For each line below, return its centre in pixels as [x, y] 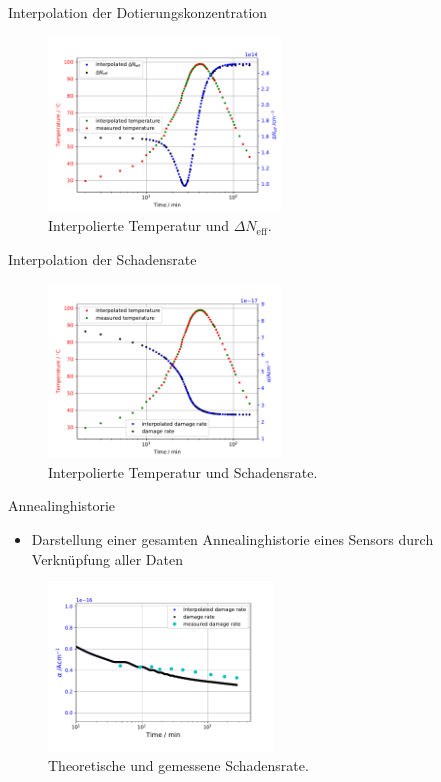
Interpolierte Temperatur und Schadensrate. [183, 471]
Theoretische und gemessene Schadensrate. [178, 765]
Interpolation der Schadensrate [102, 258]
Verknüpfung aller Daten [107, 558]
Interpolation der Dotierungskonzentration [138, 12]
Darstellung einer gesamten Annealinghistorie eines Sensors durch [232, 538]
